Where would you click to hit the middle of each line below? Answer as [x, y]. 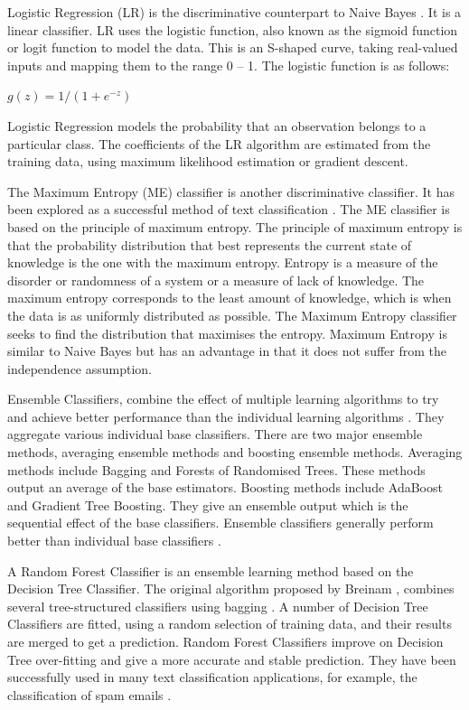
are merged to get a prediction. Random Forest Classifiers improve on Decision [225, 641]
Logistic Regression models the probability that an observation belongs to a [217, 125]
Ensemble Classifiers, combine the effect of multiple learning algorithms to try [223, 399]
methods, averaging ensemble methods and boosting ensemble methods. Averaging [235, 452]
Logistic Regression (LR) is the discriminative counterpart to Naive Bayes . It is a [234, 12]
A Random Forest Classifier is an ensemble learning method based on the [211, 570]
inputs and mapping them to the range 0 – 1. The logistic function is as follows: [229, 65]
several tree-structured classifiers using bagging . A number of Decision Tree [218, 606]
